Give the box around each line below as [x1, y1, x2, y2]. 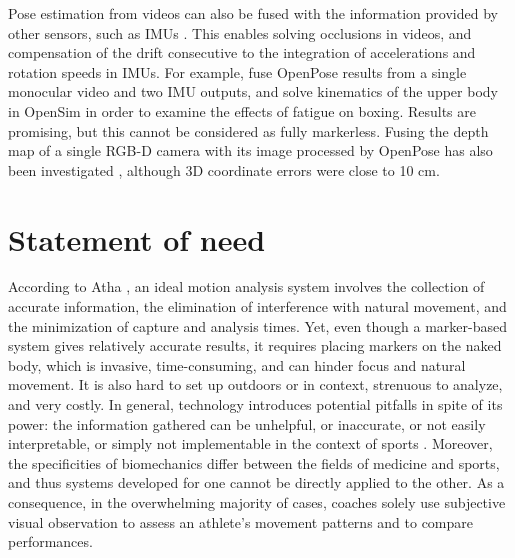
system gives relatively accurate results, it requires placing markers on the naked [8, 335, 502, 356]
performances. [8, 531, 93, 552]
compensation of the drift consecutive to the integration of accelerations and [8, 42, 476, 63]
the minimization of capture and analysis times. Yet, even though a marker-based [8, 315, 507, 336]
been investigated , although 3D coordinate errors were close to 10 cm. [8, 159, 440, 180]
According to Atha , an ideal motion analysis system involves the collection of [8, 276, 485, 297]
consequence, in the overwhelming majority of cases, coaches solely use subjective [8, 492, 506, 512]
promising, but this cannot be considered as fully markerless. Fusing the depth [8, 120, 489, 141]
